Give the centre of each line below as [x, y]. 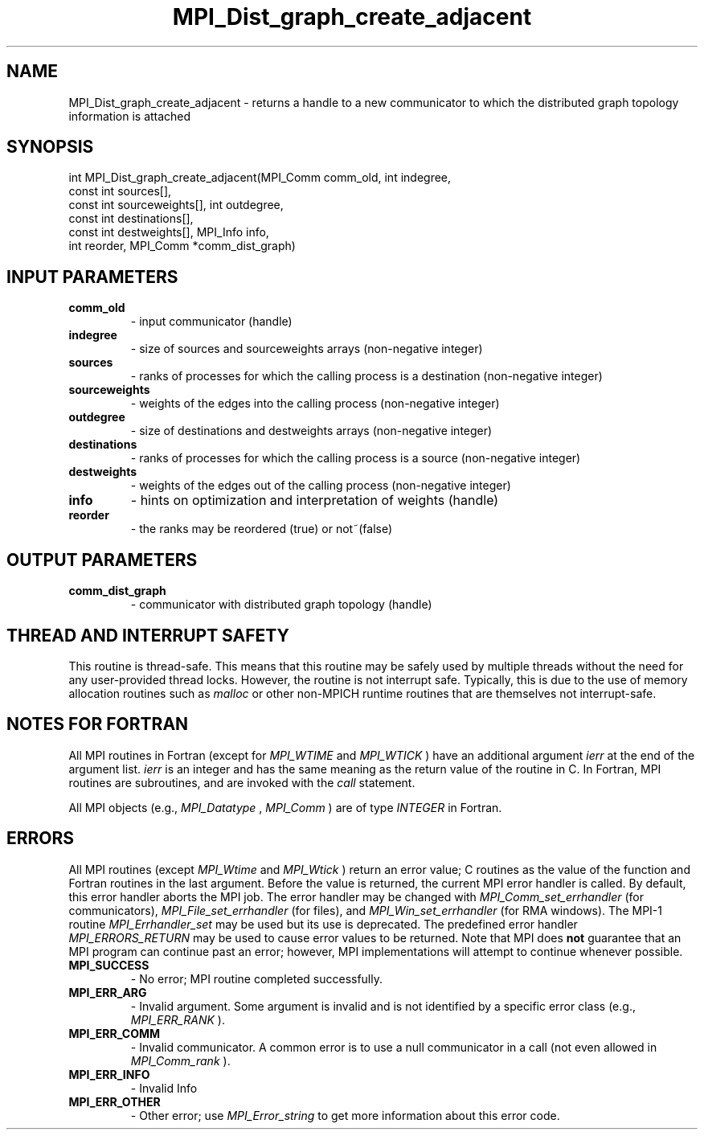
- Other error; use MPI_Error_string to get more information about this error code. [345, 1115]
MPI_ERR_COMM [115, 1033]
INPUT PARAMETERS [92, 277]
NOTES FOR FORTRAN [98, 724]
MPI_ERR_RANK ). [178, 1019]
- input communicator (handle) [211, 322]
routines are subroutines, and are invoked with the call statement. [242, 782]
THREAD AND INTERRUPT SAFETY [148, 635]
